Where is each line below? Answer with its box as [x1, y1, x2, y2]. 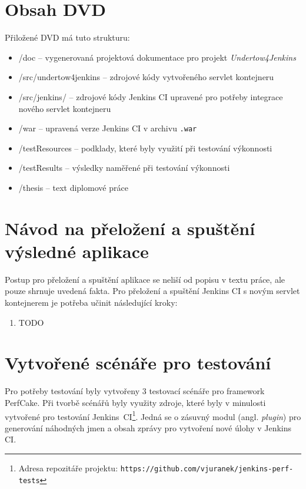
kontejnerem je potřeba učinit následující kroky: [5, 296, 178, 309]
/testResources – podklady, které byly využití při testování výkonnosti [18, 141, 272, 154]
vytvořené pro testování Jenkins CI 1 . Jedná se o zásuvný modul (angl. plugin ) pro [5, 408, 301, 422]
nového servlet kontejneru [18, 102, 111, 114]
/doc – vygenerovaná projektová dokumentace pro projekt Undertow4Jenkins [18, 51, 296, 63]
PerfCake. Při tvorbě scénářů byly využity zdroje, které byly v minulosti [5, 396, 266, 408]
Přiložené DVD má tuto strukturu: [5, 31, 130, 44]
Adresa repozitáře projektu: [18, 461, 118, 474]
